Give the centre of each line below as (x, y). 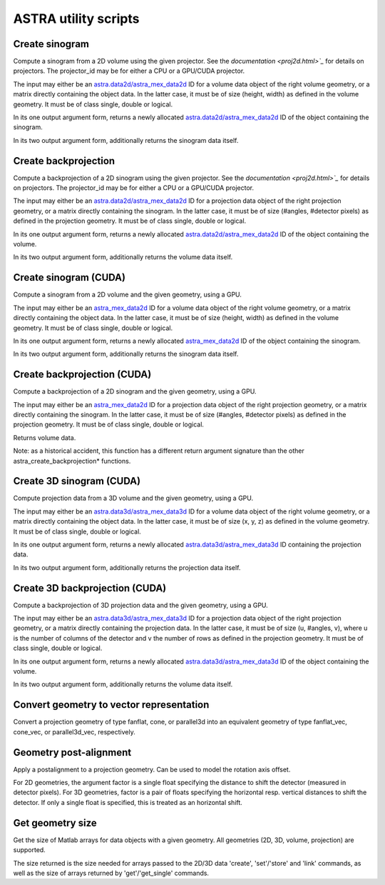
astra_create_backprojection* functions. (72, 461)
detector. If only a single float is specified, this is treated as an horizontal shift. (128, 802)
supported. (29, 850)
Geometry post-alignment (72, 752)
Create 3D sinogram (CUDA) (77, 481)
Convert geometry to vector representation (111, 705)
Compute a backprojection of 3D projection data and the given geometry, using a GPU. (141, 605)
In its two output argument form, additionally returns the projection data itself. (127, 567)
